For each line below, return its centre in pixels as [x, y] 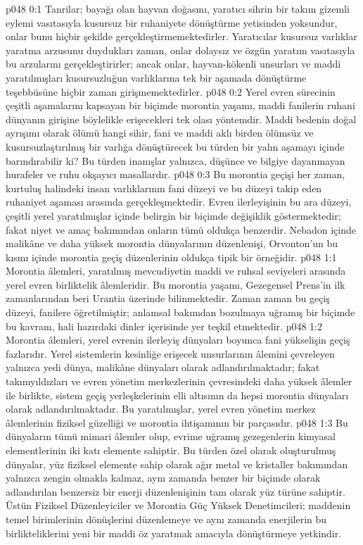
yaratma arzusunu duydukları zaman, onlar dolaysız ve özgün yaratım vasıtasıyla [180, 50]
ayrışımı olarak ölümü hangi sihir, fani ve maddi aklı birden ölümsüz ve [160, 133]
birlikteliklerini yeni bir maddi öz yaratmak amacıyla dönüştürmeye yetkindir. [174, 533]
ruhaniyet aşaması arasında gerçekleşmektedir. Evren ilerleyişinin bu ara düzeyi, [179, 202]
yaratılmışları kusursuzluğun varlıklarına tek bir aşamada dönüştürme [156, 77]
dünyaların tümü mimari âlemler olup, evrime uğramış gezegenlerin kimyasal [171, 436]
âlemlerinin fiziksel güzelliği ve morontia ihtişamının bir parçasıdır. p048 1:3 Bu [177, 422]
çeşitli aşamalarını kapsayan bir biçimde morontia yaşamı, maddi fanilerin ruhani [180, 105]
